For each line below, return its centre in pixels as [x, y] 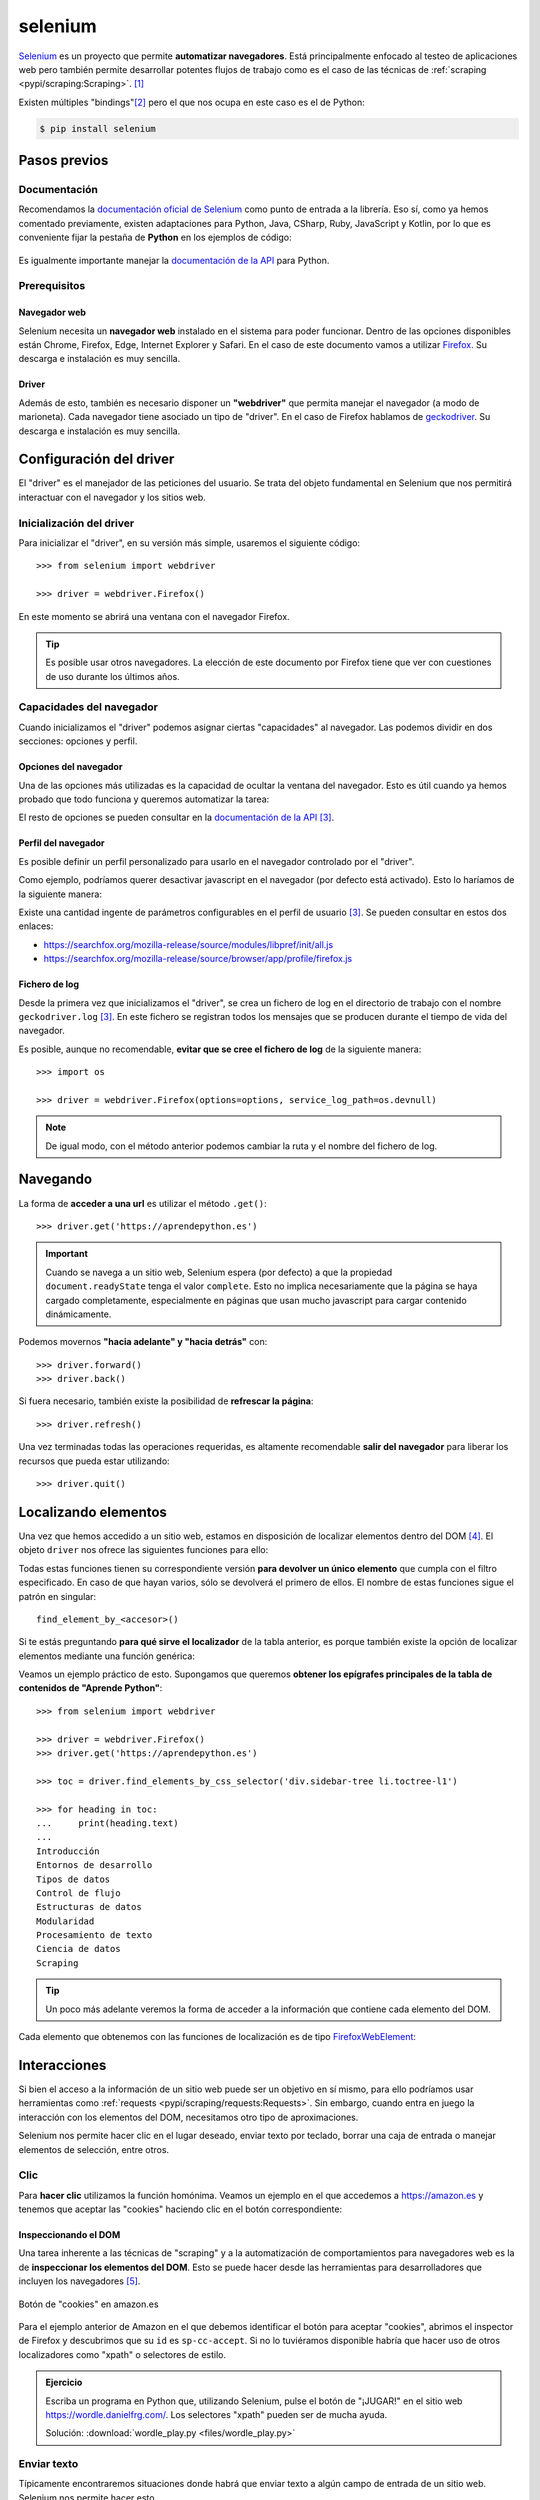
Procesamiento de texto [94, 1935]
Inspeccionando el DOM [69, 2235]
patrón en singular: [57, 1596]
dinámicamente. [78, 1314]
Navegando [55, 1179]
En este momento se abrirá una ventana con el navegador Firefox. [154, 616]
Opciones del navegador [70, 767]
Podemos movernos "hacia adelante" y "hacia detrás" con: [143, 1342]
